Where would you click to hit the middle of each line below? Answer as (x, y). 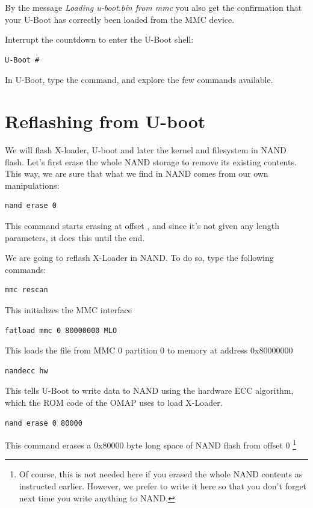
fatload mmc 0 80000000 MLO (61, 330)
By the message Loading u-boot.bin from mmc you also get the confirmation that (153, 7)
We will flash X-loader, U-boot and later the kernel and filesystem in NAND (146, 150)
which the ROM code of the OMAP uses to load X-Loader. (114, 402)
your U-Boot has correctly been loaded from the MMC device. (120, 19)
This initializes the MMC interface (68, 310)
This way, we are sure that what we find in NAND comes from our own (137, 173)
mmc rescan (26, 290)
